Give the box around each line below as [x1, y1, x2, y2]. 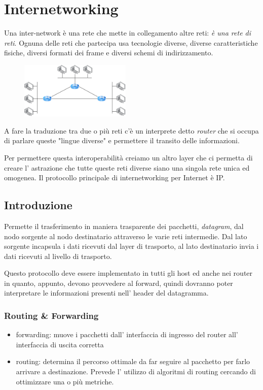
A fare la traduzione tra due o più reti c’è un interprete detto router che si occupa [4, 125, 259, 136]
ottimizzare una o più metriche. [16, 376, 114, 386]
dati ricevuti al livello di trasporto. [4, 250, 112, 261]
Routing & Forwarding [4, 309, 99, 321]
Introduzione [4, 197, 72, 213]
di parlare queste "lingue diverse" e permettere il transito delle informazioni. [4, 135, 240, 146]
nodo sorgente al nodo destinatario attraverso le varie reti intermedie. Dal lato [4, 231, 247, 241]
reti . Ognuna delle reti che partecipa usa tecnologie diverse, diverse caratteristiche [4, 37, 258, 48]
